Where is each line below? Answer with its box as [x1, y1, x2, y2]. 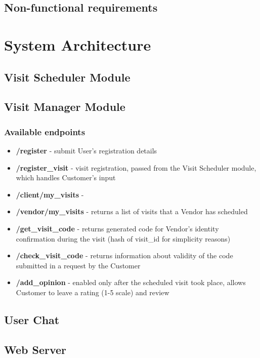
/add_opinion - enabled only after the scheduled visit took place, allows [16, 277, 246, 288]
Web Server [4, 341, 67, 357]
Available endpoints [4, 125, 85, 138]
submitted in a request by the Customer [16, 260, 141, 270]
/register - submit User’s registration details [16, 145, 157, 155]
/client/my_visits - [16, 189, 84, 200]
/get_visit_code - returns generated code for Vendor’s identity [16, 223, 219, 233]
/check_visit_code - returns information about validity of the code [16, 250, 233, 261]
